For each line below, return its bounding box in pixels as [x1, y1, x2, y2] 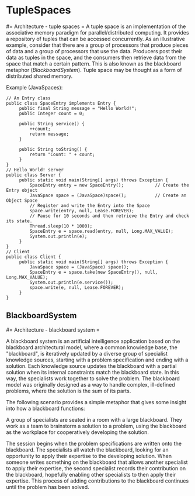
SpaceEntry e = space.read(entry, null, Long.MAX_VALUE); [29, 228, 174, 234]
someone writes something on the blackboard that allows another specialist [6, 459, 188, 466]
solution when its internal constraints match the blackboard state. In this [6, 368, 179, 376]
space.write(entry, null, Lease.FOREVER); [29, 208, 134, 213]
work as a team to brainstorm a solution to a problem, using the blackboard [6, 422, 187, 429]
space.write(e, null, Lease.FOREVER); [29, 284, 124, 290]
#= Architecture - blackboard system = [6, 326, 100, 333]
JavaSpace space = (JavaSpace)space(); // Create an [29, 192, 187, 198]
